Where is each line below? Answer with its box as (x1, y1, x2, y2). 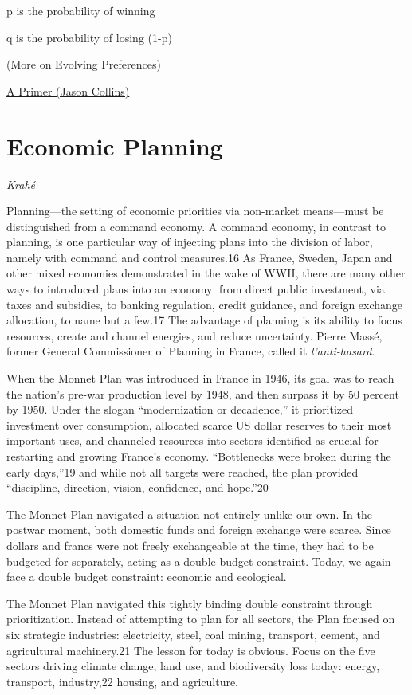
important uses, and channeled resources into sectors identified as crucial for (6, 432, 379, 449)
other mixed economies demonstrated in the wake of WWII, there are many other (6, 265, 406, 281)
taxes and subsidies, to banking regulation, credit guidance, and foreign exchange (6, 296, 403, 312)
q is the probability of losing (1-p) (6, 29, 172, 45)
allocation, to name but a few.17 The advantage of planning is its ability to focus (6, 312, 402, 328)
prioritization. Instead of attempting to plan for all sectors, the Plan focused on (6, 611, 395, 627)
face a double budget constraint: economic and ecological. (6, 568, 287, 585)
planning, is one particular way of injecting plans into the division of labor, (6, 234, 373, 250)
